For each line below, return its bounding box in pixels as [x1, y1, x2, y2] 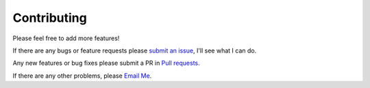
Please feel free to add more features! [12, 34, 120, 42]
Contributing [12, 10, 87, 25]
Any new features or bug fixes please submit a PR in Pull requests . [12, 59, 200, 68]
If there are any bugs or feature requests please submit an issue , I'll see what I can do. [12, 46, 257, 55]
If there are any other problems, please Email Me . [12, 72, 152, 80]
